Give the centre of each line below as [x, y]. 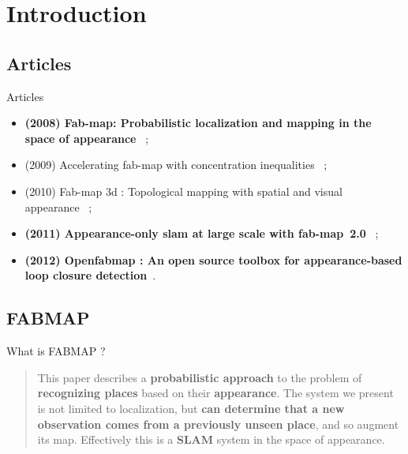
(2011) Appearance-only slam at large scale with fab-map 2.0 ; [202, 233]
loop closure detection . [90, 275]
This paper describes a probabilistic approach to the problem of [200, 377]
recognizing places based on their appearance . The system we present [215, 393]
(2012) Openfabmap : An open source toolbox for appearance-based [213, 259]
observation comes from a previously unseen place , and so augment [218, 424]
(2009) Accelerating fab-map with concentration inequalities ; [176, 165]
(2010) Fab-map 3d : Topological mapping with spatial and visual [183, 191]
